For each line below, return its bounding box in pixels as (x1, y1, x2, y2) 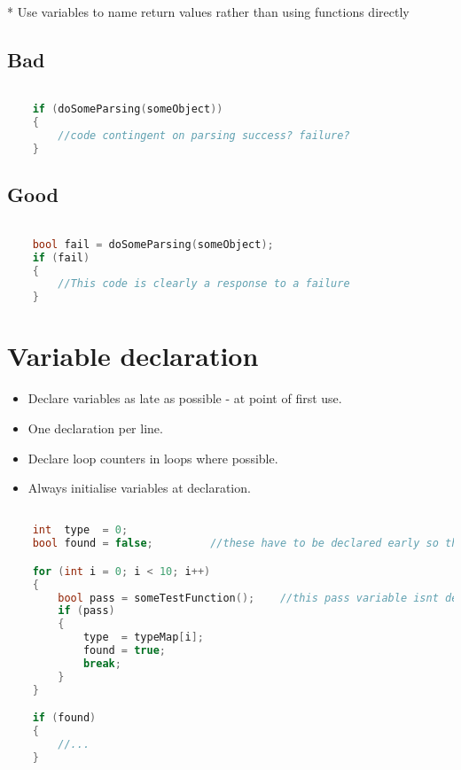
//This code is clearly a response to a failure (58, 277, 350, 291)
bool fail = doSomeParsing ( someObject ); (32, 237, 274, 251)
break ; (82, 657, 121, 670)
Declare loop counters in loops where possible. (27, 448, 278, 467)
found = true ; (82, 644, 167, 657)
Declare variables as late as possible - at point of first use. (27, 389, 342, 408)
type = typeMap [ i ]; (82, 631, 204, 644)
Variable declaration (7, 338, 259, 374)
